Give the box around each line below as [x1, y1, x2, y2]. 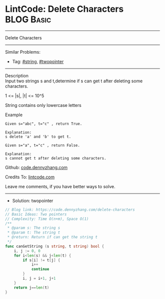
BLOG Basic [5, 14, 52, 25]
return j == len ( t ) [14, 285, 50, 290]
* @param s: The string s [7, 226, 60, 231]
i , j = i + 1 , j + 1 [23, 276, 56, 281]
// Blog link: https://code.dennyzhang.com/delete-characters [5, 207, 135, 212]
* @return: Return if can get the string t [7, 235, 98, 240]
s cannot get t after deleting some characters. [5, 156, 107, 161]
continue [31, 267, 50, 272]
